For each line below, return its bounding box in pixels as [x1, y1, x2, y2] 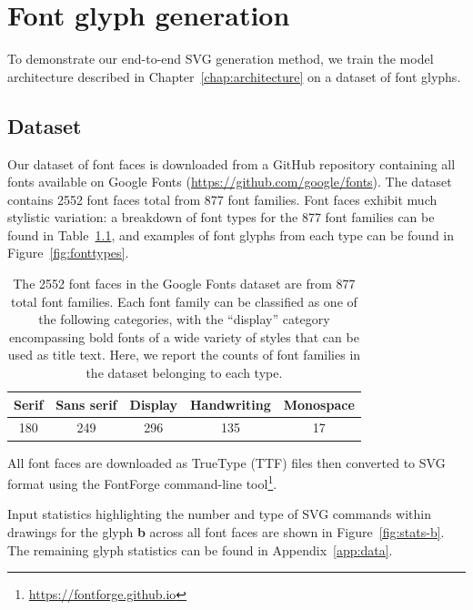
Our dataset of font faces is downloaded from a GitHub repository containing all [7, 154, 456, 173]
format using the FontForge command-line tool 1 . [7, 472, 277, 493]
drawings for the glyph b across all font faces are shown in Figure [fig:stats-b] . [7, 523, 445, 542]
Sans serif [55, 394, 117, 413]
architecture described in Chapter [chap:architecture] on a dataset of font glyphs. [7, 66, 461, 86]
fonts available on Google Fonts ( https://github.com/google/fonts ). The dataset [7, 172, 452, 191]
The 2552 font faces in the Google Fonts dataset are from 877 [13, 274, 356, 293]
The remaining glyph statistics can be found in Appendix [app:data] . [7, 540, 393, 559]
